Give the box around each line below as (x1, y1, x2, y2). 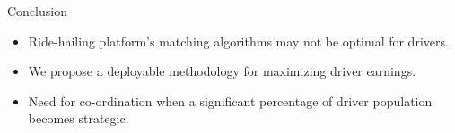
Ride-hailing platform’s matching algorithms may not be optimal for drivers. (28, 31, 449, 50)
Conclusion (7, 2, 67, 20)
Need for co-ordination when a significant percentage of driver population (28, 91, 433, 110)
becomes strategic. (28, 109, 129, 128)
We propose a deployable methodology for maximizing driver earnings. (28, 62, 416, 80)
